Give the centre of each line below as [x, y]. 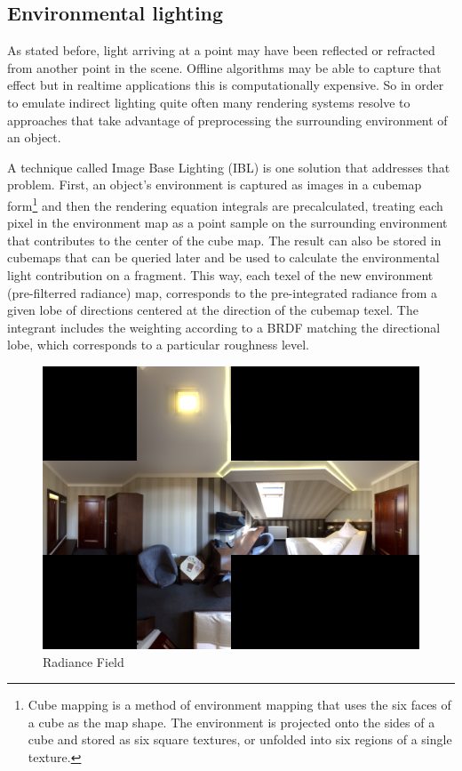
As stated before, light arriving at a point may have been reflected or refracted [221, 50]
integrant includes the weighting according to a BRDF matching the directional [224, 327]
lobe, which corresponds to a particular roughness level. [159, 345]
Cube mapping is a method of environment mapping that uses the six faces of [239, 705]
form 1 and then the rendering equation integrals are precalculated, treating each [225, 204]
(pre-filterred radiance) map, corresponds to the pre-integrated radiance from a [222, 292]
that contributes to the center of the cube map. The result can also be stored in [224, 240]
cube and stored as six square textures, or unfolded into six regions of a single [240, 739]
